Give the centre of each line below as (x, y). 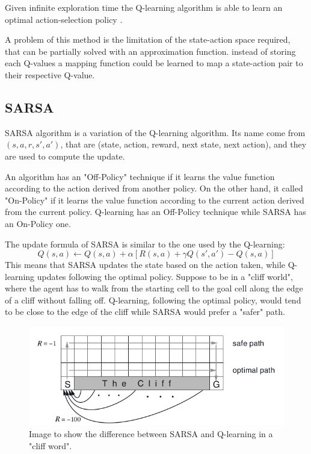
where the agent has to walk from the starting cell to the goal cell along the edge (154, 288)
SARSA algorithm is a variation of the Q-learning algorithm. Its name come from (155, 132)
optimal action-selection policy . (64, 19)
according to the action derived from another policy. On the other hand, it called (154, 188)
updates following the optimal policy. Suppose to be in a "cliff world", (165, 276)
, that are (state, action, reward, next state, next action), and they (183, 144)
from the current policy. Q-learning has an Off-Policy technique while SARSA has (155, 212)
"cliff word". (51, 445)
